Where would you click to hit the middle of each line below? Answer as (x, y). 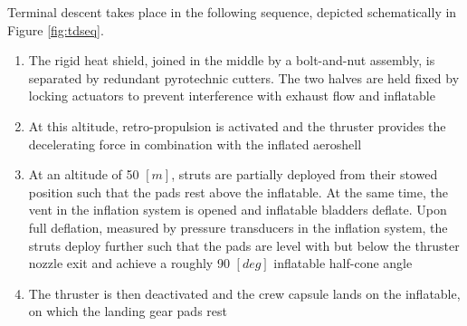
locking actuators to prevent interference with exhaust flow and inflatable (232, 96)
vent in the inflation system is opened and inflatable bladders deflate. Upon (238, 210)
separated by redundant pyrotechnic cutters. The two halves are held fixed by (244, 77)
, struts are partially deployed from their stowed (305, 174)
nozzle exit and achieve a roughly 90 (129, 263)
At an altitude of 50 (84, 174)
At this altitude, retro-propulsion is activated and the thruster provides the (237, 125)
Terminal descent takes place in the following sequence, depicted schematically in (232, 12)
